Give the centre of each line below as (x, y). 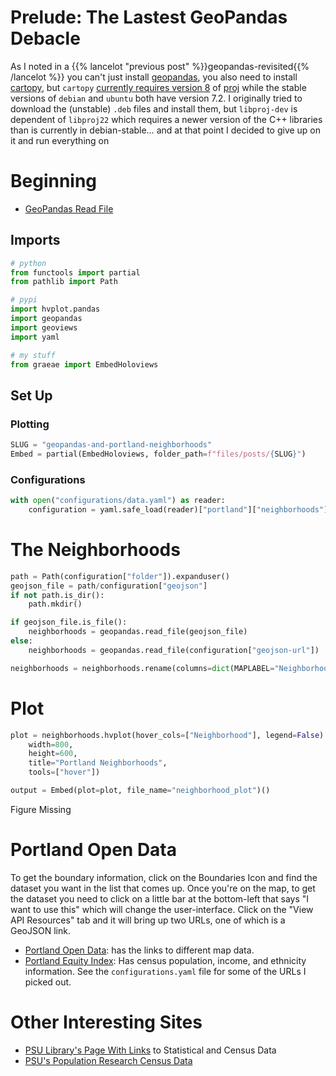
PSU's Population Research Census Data (108, 1060)
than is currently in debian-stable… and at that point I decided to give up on (166, 130)
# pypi (24, 300)
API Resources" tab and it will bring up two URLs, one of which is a (148, 920)
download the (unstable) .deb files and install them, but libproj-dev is (154, 108)
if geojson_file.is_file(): (69, 622)
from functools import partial (75, 272)
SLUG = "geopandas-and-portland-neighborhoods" (111, 445)
